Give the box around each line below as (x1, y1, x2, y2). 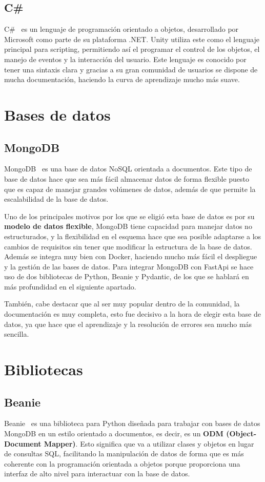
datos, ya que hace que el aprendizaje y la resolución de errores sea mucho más (4, 318, 252, 329)
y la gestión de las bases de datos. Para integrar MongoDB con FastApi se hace (4, 261, 254, 272)
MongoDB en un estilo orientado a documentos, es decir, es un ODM (4, 428, 223, 439)
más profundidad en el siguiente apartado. (4, 281, 136, 292)
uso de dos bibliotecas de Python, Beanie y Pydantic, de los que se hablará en (4, 271, 249, 282)
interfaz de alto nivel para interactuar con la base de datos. (4, 468, 190, 479)
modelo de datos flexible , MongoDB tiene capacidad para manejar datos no (4, 221, 252, 232)
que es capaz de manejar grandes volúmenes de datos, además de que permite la (4, 183, 256, 194)
